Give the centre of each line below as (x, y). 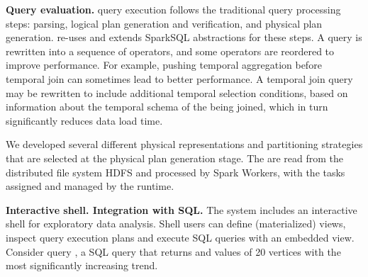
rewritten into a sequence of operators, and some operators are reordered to (170, 51)
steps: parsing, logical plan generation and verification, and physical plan (164, 23)
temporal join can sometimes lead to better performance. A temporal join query (179, 78)
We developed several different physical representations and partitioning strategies (184, 144)
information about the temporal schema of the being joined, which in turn (167, 107)
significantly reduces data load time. (84, 120)
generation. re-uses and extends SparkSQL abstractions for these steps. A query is (184, 37)
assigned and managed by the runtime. (90, 186)
